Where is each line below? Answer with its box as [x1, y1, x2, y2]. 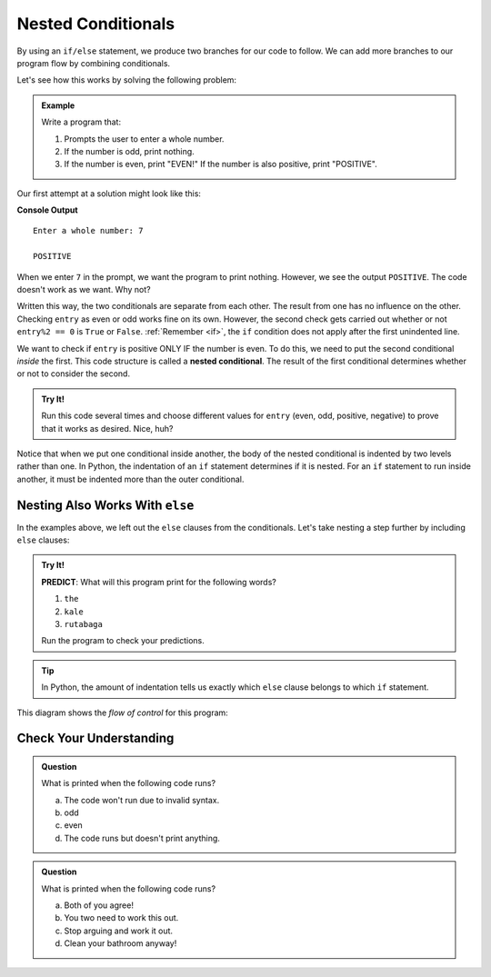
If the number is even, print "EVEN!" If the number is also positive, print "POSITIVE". [64, 159, 377, 170]
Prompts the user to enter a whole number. [64, 133, 225, 145]
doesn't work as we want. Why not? [16, 284, 151, 295]
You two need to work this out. [64, 912, 179, 923]
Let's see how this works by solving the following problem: [16, 75, 236, 85]
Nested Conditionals [16, 14, 175, 34]
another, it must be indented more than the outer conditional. [16, 474, 245, 484]
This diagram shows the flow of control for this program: [16, 707, 229, 718]
